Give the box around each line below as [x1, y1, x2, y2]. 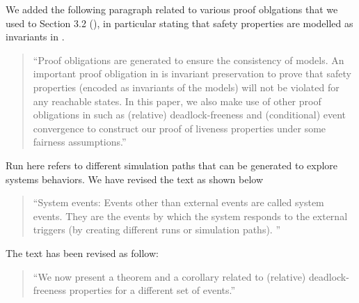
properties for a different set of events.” [69, 283, 236, 297]
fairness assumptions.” [33, 134, 127, 149]
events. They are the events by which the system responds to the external [33, 208, 348, 223]
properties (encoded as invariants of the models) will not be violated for [33, 79, 340, 94]
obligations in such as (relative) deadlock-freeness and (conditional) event [33, 107, 346, 122]
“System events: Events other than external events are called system [33, 195, 324, 210]
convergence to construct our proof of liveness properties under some [33, 121, 326, 135]
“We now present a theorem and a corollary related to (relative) [33, 269, 306, 283]
